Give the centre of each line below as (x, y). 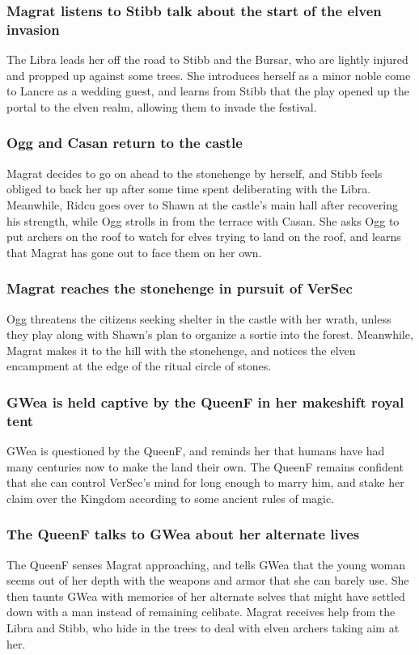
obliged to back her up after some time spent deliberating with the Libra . (189, 189)
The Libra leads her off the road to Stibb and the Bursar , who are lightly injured (207, 59)
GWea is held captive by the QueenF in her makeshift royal (205, 401)
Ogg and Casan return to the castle (125, 143)
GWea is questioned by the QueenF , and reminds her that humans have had (196, 451)
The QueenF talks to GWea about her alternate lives (183, 534)
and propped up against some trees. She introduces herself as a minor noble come (209, 75)
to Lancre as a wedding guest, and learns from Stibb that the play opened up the (208, 91)
